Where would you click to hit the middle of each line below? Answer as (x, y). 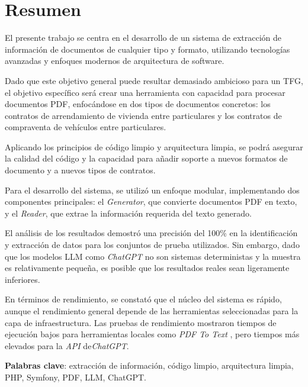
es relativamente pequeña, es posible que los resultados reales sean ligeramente (147, 268)
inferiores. (23, 279)
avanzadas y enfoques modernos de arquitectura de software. (115, 61)
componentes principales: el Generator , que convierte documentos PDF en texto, (151, 201)
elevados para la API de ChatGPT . (67, 345)
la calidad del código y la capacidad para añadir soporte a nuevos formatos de (146, 158)
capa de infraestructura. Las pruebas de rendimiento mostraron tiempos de (141, 322)
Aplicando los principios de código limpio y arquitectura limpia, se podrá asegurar (154, 146)
